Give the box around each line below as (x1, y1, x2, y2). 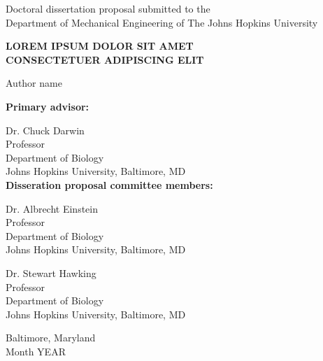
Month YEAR (6, 344, 66, 358)
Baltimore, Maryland (6, 330, 96, 345)
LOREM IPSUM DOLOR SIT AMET (6, 38, 194, 53)
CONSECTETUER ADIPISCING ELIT (6, 52, 204, 66)
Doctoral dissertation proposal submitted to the (6, 1, 210, 15)
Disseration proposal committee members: (6, 177, 213, 192)
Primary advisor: (6, 99, 89, 113)
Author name (6, 76, 62, 90)
